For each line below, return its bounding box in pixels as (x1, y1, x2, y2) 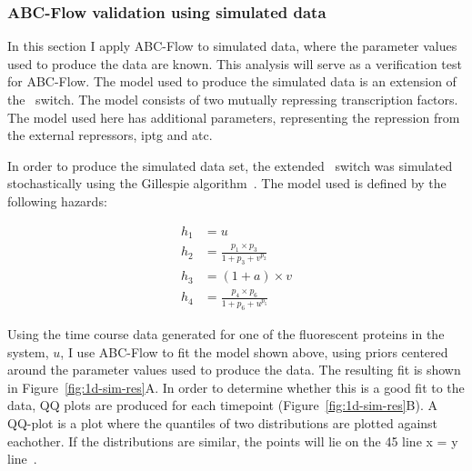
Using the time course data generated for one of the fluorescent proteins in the (7, 325, 445, 344)
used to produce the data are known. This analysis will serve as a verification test (7, 54, 462, 73)
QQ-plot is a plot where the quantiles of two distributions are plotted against (7, 414, 438, 433)
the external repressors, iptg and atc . (7, 125, 213, 145)
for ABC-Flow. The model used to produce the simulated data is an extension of (7, 72, 457, 91)
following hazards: (7, 191, 107, 210)
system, (7, 342, 49, 361)
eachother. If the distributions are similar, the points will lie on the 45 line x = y (7, 431, 458, 450)
